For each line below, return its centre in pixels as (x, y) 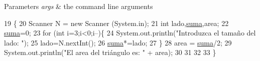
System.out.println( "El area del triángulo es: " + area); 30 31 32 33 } (110, 52)
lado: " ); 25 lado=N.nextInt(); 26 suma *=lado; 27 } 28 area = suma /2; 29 (118, 42)
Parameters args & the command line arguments (79, 6)
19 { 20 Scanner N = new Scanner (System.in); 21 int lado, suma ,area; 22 (116, 23)
